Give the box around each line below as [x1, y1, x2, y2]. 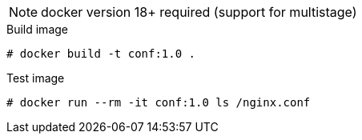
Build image [6, 22, 68, 36]
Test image [6, 71, 65, 85]
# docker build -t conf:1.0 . [6, 47, 196, 60]
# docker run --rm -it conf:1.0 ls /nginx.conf [6, 96, 311, 109]
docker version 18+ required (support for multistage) [41, 4, 357, 20]
